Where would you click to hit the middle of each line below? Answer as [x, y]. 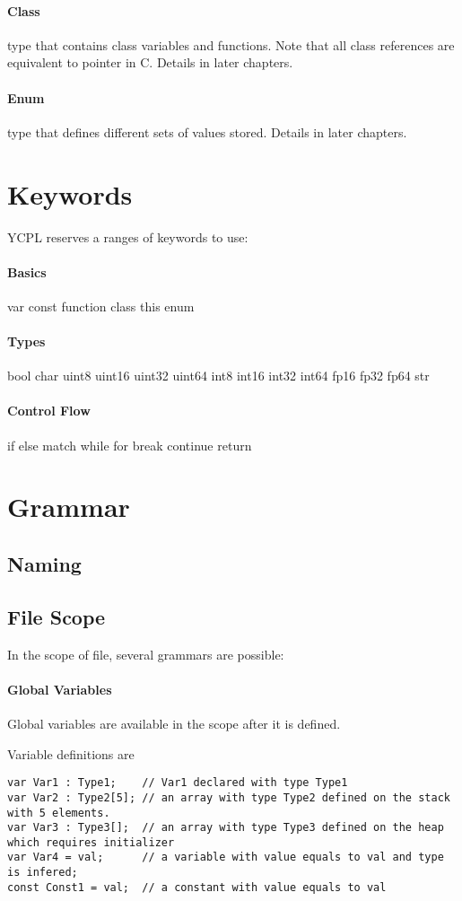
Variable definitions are [71, 753]
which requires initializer [91, 842]
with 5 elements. [59, 813]
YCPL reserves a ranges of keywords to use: [128, 236]
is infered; [43, 873]
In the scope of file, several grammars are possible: [146, 654]
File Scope [57, 616]
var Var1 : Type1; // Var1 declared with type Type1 [178, 783]
